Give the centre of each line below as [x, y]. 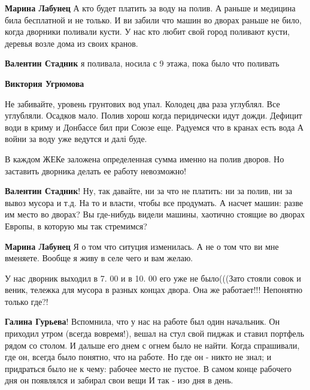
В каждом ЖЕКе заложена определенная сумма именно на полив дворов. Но [145, 158]
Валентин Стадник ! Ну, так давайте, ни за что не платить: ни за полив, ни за [149, 191]
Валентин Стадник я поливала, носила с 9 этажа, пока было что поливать [142, 63]
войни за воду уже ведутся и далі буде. [76, 139]
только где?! [27, 301]
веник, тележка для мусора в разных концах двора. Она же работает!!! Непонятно [154, 290]
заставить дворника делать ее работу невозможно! [96, 170]
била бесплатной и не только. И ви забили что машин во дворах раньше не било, [153, 19]
